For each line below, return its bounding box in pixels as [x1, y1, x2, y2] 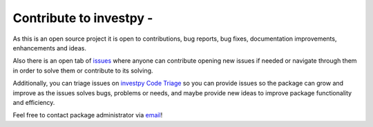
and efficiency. [12, 98, 55, 106]
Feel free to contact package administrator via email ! [12, 111, 163, 119]
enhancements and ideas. [12, 43, 86, 52]
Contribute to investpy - [12, 10, 153, 26]
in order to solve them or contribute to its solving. [12, 66, 153, 75]
